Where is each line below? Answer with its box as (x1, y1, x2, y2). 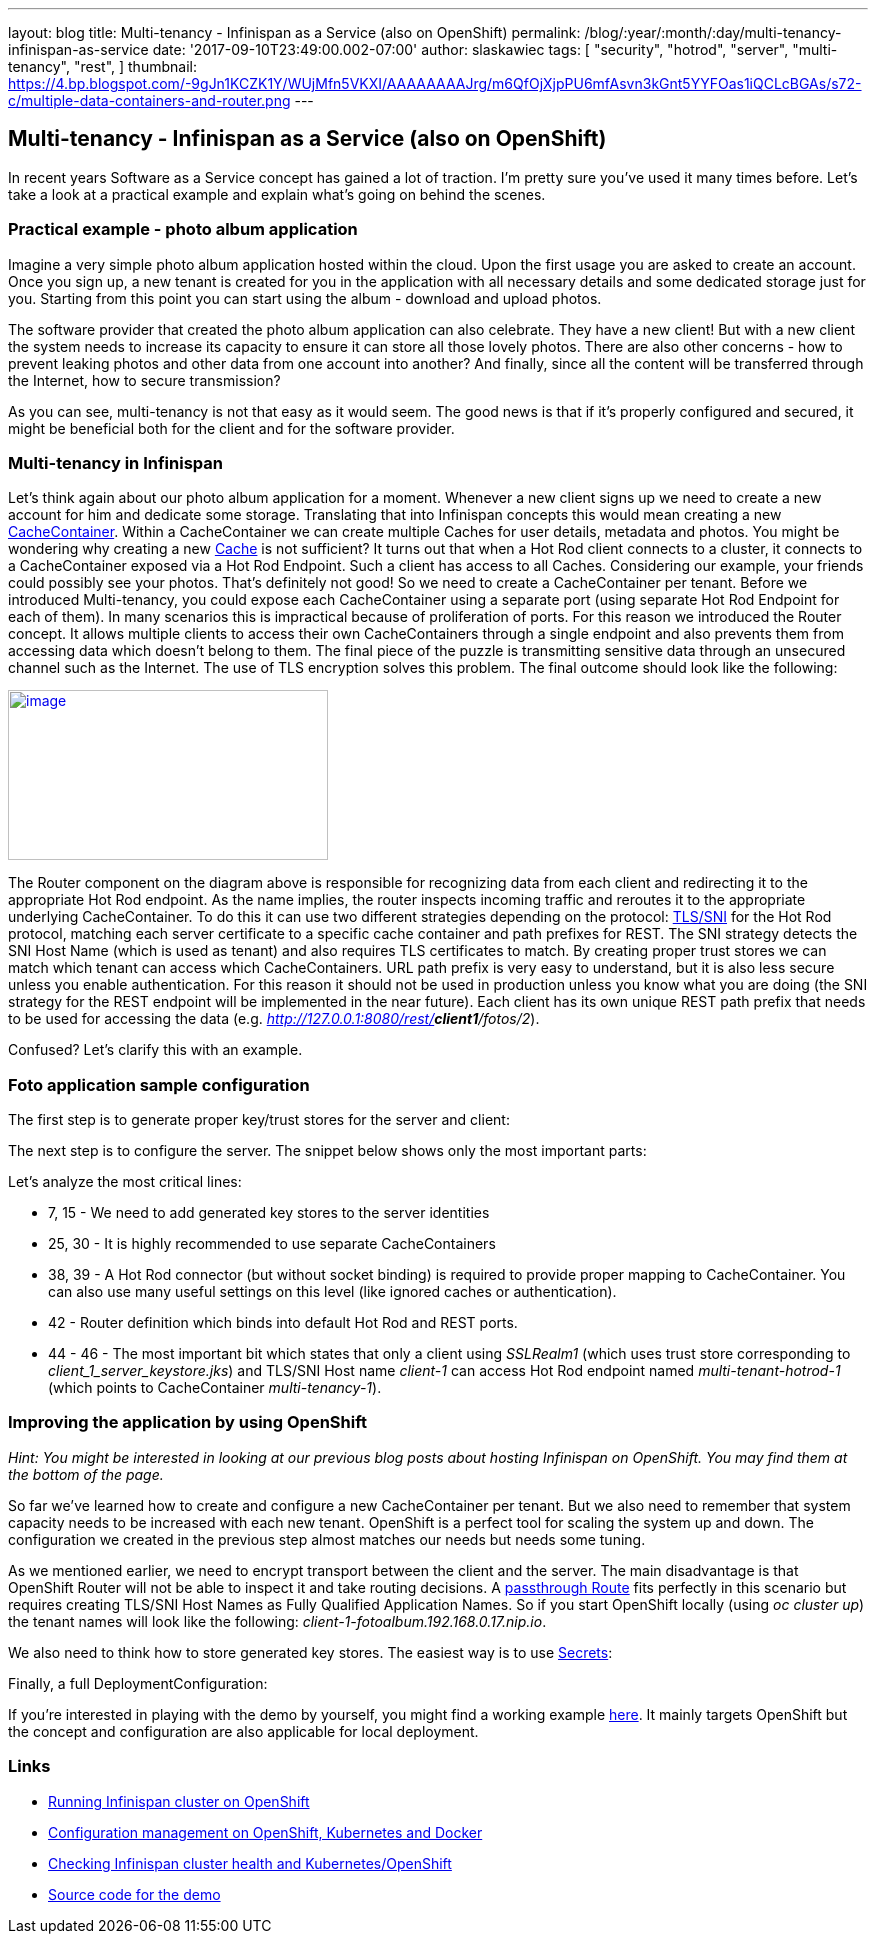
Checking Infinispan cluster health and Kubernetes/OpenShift (48, 1854, 452, 1872)
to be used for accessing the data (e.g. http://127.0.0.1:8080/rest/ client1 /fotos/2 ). (8, 1010, 540, 1028)
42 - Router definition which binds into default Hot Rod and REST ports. (48, 1314, 518, 1332)
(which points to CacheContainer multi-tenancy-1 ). (48, 1379, 382, 1397)
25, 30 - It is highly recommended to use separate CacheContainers (48, 1235, 496, 1253)
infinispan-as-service (8, 41, 149, 58)
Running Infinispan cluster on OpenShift (48, 1792, 310, 1810)
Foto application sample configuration (8, 1074, 310, 1095)
